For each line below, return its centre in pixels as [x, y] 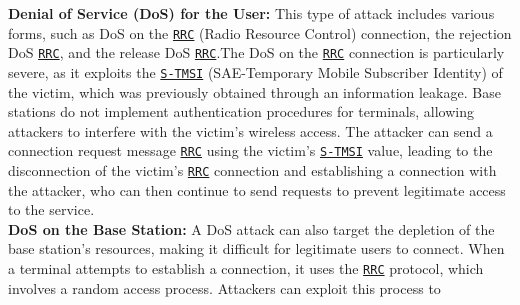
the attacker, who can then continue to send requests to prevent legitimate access [257, 189]
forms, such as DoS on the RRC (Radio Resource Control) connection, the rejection [260, 32]
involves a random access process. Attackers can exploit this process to [224, 287]
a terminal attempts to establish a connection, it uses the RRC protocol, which [246, 268]
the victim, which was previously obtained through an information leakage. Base [254, 91]
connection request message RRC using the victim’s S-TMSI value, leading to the [250, 150]
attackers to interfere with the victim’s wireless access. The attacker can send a [250, 130]
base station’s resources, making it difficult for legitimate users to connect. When [256, 248]
